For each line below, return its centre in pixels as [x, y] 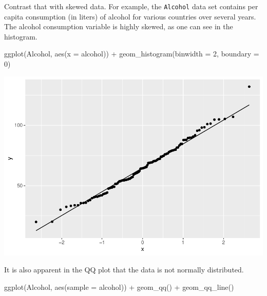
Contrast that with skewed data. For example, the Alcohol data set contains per [131, 6]
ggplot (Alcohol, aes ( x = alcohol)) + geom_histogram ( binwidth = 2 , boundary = [132, 54]
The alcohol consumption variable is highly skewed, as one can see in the [119, 26]
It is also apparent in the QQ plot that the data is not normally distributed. [124, 270]
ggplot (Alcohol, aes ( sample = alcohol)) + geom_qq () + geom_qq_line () [119, 287]
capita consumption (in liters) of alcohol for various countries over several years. [130, 16]
